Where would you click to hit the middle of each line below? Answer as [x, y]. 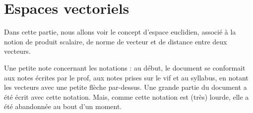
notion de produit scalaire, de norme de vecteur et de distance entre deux [116, 41]
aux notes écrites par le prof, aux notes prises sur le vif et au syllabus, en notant [126, 77]
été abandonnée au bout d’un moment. [63, 106]
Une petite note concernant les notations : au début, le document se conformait [125, 67]
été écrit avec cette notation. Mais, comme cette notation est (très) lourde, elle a [126, 96]
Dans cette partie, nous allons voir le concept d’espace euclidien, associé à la [120, 32]
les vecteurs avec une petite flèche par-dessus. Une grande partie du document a [126, 87]
